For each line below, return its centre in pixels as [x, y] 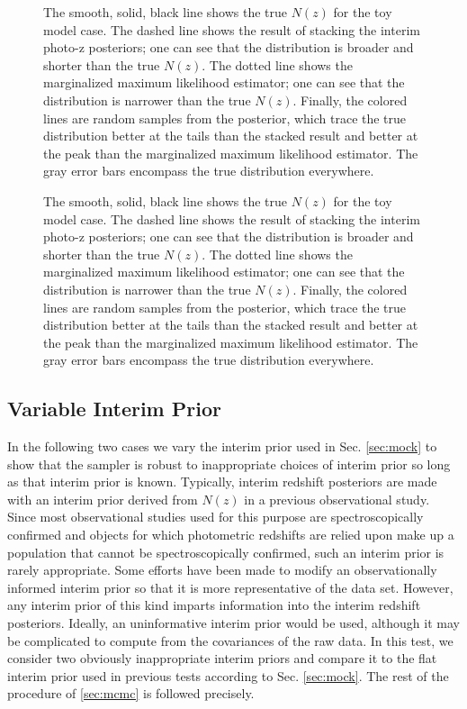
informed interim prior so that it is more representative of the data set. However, [230, 587]
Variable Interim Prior [114, 409]
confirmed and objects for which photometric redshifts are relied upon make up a [231, 535]
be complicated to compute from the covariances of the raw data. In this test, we [230, 640]
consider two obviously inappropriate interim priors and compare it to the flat [222, 658]
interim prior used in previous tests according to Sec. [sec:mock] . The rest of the [228, 675]
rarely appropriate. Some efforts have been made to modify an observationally [222, 570]
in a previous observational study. [337, 499]
